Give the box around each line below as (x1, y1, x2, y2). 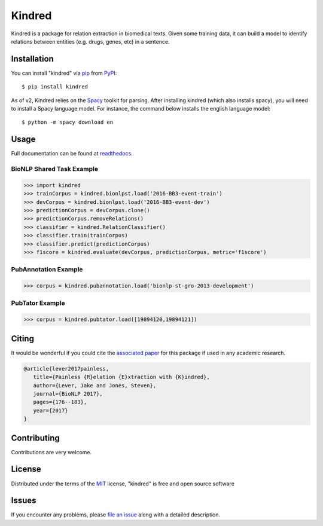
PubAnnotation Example (11, 265, 83, 274)
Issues (11, 496, 36, 506)
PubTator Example (11, 299, 65, 307)
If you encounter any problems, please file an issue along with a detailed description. (11, 511, 221, 518)
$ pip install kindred (22, 84, 89, 90)
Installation (11, 54, 54, 64)
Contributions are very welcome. (11, 448, 92, 455)
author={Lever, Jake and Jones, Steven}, (33, 382, 157, 389)
